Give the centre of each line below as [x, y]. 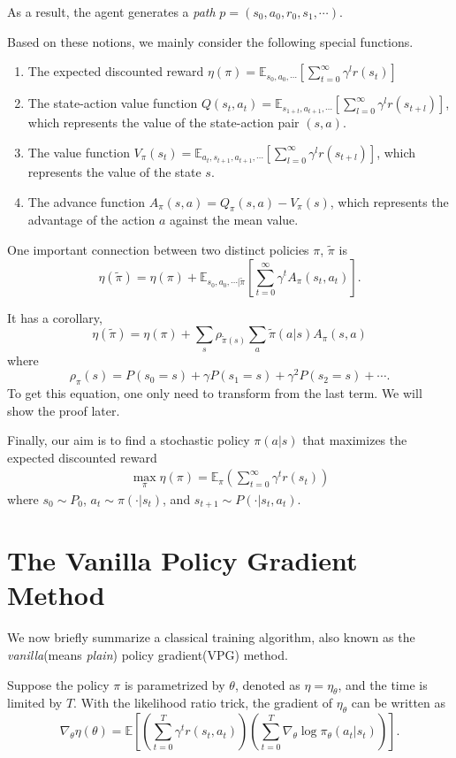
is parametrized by [175, 684]
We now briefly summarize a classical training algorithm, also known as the [211, 637]
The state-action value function [113, 103]
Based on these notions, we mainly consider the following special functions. [210, 41]
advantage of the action [91, 220]
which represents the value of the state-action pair [163, 123]
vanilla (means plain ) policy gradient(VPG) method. [148, 654]
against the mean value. [234, 220]
